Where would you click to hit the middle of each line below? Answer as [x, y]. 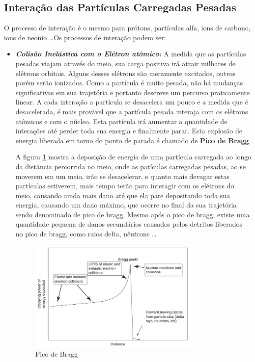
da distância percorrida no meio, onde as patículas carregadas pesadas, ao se [130, 166]
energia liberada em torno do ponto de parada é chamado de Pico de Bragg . [133, 140]
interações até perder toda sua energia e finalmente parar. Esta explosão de [129, 131]
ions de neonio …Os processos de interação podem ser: [85, 37]
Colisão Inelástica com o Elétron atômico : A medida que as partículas [131, 54]
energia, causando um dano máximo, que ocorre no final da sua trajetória [126, 205]
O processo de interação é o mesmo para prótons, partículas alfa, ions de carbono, [127, 28]
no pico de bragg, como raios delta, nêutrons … [86, 234]
